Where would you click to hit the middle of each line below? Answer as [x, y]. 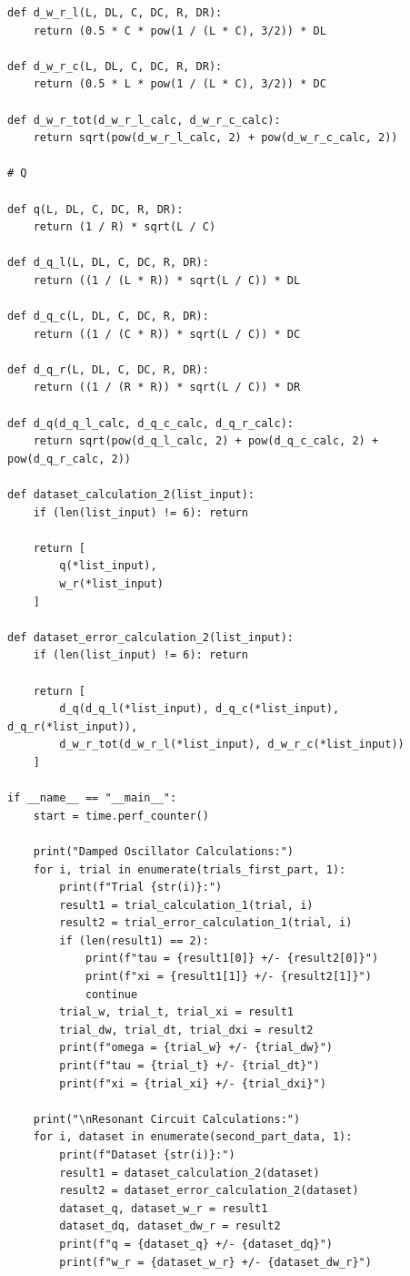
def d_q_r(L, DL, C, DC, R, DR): [108, 369]
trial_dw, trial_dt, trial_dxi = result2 [186, 1030]
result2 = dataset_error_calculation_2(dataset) [209, 1191]
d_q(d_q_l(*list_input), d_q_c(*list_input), [200, 709]
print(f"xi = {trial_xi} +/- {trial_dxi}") [193, 1083]
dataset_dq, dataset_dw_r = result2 [170, 1226]
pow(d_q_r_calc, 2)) [70, 459]
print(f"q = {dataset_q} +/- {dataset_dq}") [196, 1244]
